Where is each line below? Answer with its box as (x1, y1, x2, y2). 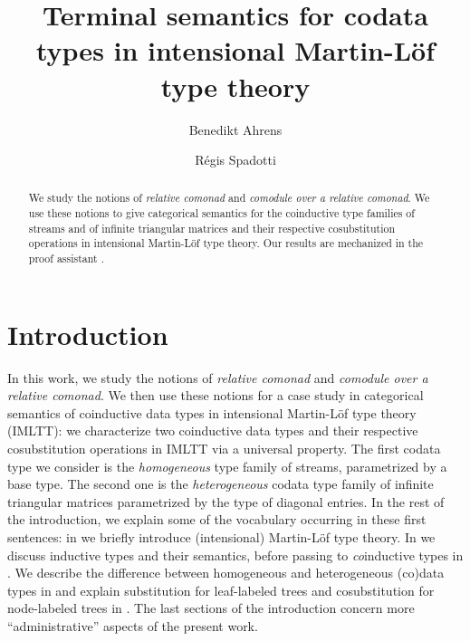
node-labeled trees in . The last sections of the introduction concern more (7, 598, 415, 617)
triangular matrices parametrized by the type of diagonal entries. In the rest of (7, 492, 445, 511)
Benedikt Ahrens (188, 120, 283, 139)
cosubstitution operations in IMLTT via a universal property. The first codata (7, 439, 441, 458)
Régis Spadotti (195, 150, 276, 169)
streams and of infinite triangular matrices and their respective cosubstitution (28, 220, 396, 235)
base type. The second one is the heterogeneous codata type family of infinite (7, 474, 434, 493)
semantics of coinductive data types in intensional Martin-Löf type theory (7, 403, 417, 422)
